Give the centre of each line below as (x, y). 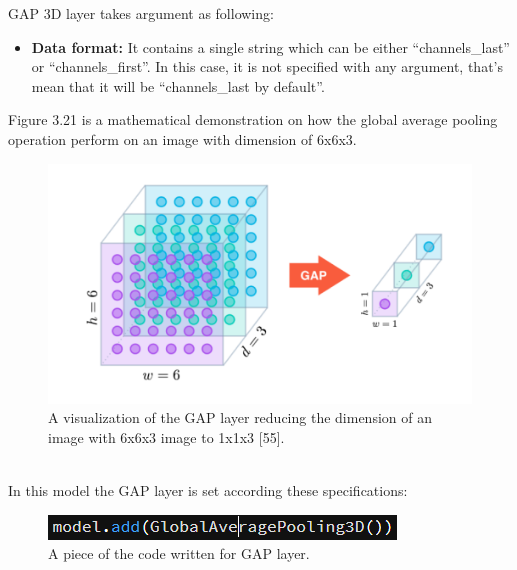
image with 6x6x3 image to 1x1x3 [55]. (166, 436)
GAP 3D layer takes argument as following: (141, 13)
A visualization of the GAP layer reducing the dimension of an (240, 417)
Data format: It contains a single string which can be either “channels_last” (270, 46)
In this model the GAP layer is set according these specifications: (208, 489)
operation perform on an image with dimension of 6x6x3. (182, 138)
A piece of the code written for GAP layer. (179, 553)
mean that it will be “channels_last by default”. (178, 85)
